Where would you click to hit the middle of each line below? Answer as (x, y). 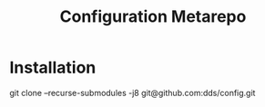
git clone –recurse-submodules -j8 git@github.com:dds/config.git (132, 92)
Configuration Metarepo (153, 17)
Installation (53, 68)
